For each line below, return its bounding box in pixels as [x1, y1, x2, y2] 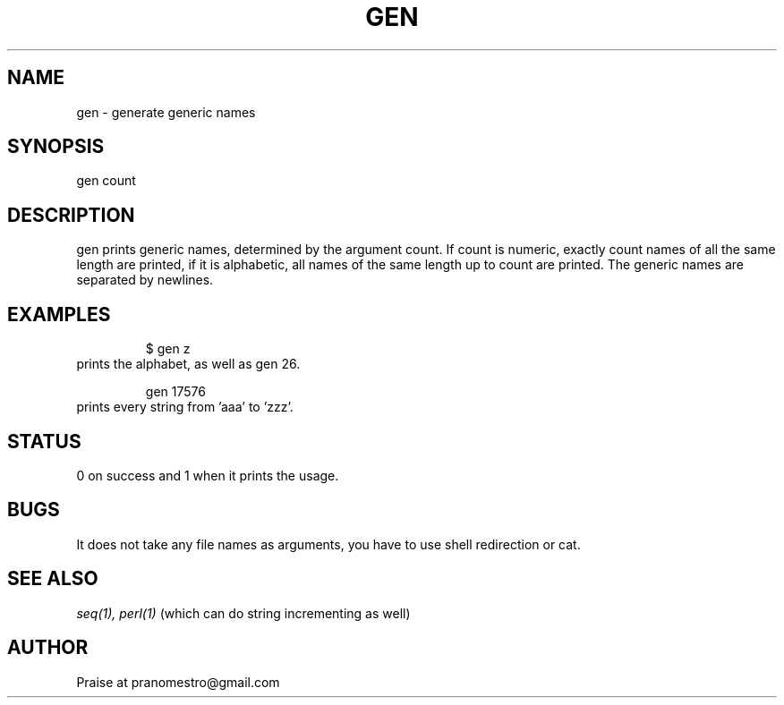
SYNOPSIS [7, 135, 105, 158]
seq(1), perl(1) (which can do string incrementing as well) [76, 605, 411, 621]
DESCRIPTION [7, 203, 135, 226]
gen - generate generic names [76, 104, 256, 120]
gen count [76, 173, 136, 189]
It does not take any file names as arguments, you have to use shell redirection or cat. [76, 536, 581, 552]
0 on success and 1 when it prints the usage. [76, 467, 339, 483]
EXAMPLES [7, 302, 111, 326]
